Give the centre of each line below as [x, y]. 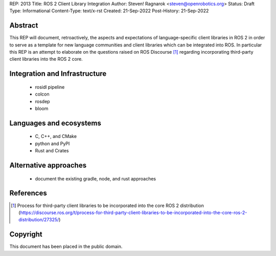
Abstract [24, 26]
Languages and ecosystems [55, 123]
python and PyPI [52, 144]
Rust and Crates [52, 151]
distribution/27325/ [39, 220]
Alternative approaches [48, 165]
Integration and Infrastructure [58, 74]
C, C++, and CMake [56, 136]
